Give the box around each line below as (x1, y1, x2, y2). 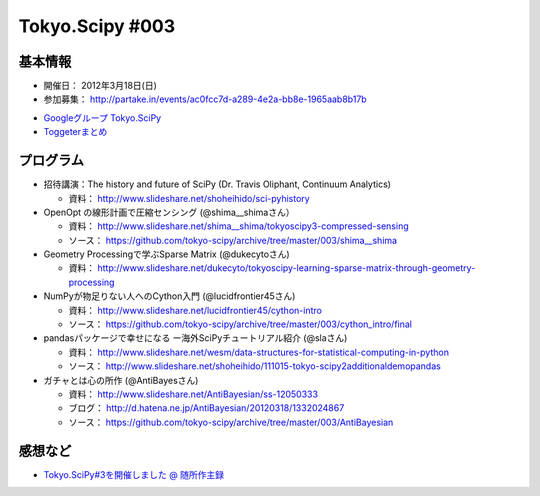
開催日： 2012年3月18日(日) (43, 80, 157, 92)
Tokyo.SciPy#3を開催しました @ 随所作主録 (43, 468, 225, 480)
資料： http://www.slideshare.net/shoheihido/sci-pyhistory (68, 192, 310, 204)
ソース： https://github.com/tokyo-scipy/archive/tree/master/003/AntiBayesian (68, 416, 394, 428)
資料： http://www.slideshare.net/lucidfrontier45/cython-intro (68, 304, 322, 316)
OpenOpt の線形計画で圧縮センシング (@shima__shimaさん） (43, 206, 295, 218)
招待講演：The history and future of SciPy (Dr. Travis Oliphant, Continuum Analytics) (43, 178, 392, 190)
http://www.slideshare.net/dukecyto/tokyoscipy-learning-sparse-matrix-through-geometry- (96, 262, 476, 274)
